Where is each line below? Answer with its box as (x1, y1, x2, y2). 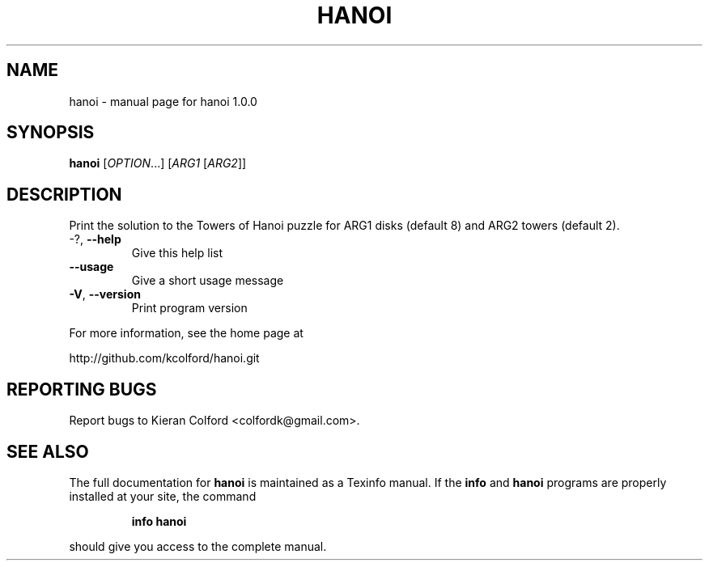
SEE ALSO (6, 441, 89, 462)
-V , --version (69, 287, 141, 302)
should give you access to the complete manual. (69, 539, 327, 553)
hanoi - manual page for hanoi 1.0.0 (69, 94, 257, 108)
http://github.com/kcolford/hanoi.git (69, 351, 260, 366)
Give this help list (131, 246, 223, 260)
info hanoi (131, 514, 187, 528)
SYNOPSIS (6, 122, 95, 143)
